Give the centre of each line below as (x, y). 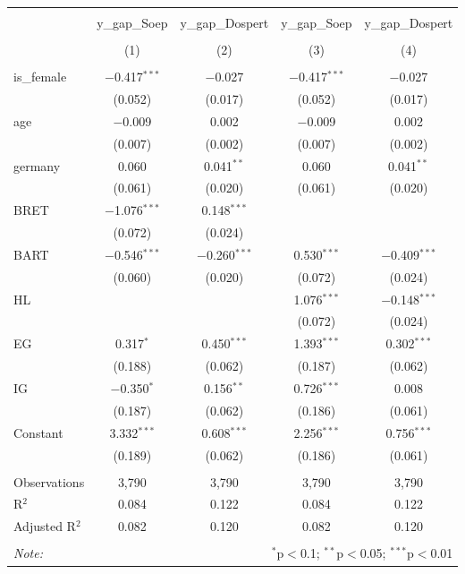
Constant (38, 432)
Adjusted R (45, 526)
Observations (49, 481)
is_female (40, 77)
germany (37, 165)
